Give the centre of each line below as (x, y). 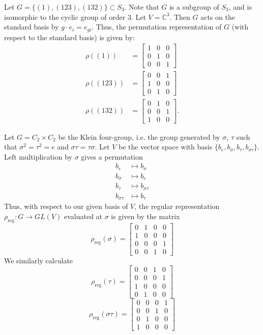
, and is (240, 7)
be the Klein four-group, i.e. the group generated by (139, 136)
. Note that (142, 7)
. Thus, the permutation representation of (157, 27)
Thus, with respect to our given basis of (66, 206)
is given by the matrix (145, 216)
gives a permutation (112, 156)
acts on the (218, 17)
